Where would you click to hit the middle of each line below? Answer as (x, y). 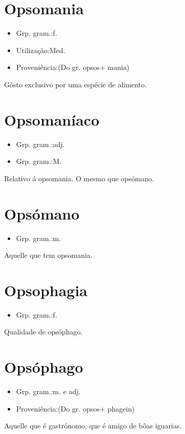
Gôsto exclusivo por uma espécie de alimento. (75, 84)
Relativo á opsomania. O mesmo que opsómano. (79, 178)
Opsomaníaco (52, 119)
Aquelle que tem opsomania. (48, 255)
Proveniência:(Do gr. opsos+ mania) (73, 67)
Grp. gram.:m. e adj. (48, 391)
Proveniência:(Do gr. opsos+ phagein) (75, 408)
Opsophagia (46, 290)
